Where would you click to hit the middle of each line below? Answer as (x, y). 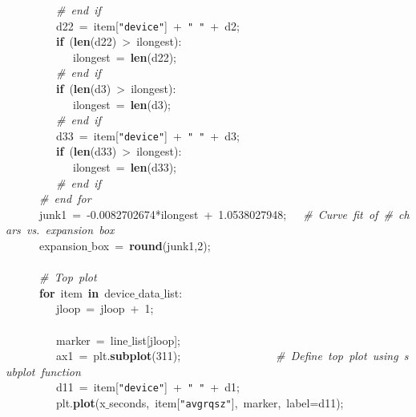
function (61, 371)
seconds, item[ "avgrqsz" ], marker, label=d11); (226, 403)
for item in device (87, 292)
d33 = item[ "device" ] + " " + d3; (147, 135)
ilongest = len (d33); (125, 167)
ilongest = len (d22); (125, 57)
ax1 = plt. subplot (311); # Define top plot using (227, 356)
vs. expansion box (70, 230)
